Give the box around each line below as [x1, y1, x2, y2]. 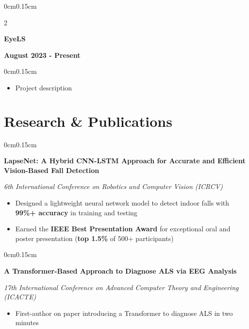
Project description [15, 82, 72, 92]
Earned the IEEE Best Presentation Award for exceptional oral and [15, 224, 231, 234]
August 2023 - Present [4, 50, 81, 60]
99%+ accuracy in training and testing [15, 207, 137, 217]
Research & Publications [4, 111, 172, 131]
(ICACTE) [4, 292, 36, 302]
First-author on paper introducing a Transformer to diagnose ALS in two [15, 308, 233, 318]
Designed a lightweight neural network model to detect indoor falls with [15, 198, 230, 208]
